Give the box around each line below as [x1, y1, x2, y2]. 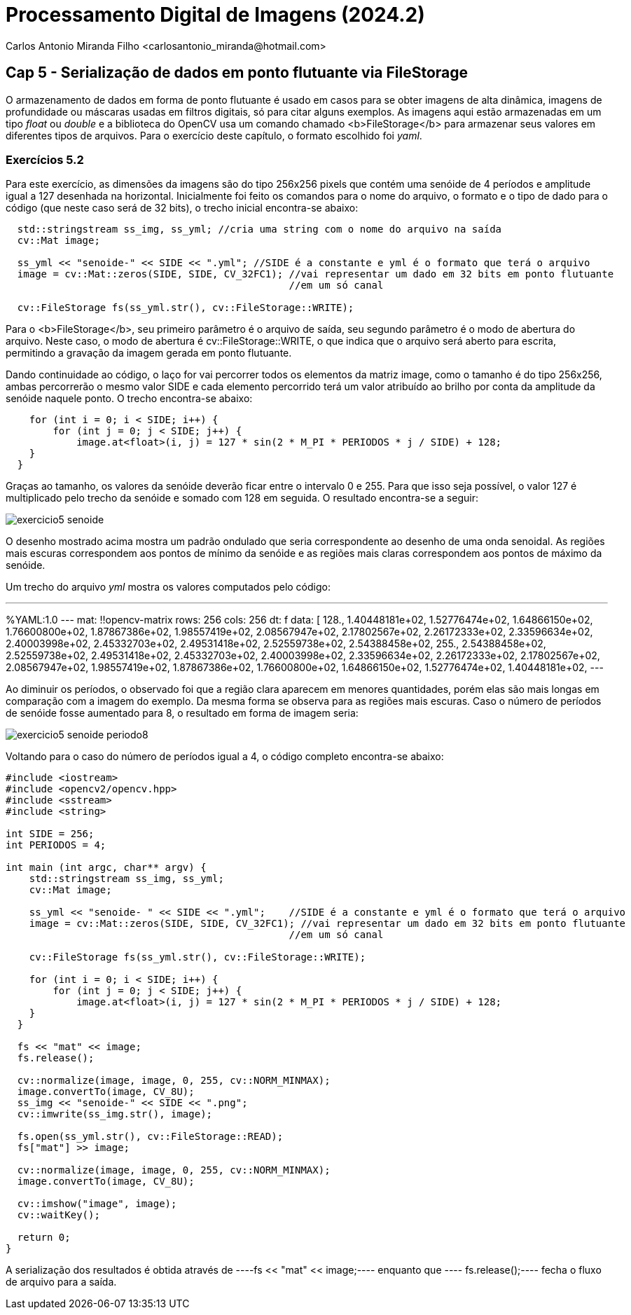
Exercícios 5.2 [6, 152, 84, 167]
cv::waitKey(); [17, 1209, 100, 1221]
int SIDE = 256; [6, 828, 95, 840]
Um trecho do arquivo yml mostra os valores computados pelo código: [6, 581, 331, 593]
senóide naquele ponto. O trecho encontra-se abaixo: [6, 392, 253, 405]
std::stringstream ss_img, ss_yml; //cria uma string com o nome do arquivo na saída [17, 223, 502, 235]
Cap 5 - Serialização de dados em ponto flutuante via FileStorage [6, 64, 469, 82]
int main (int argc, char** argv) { [6, 862, 207, 874]
